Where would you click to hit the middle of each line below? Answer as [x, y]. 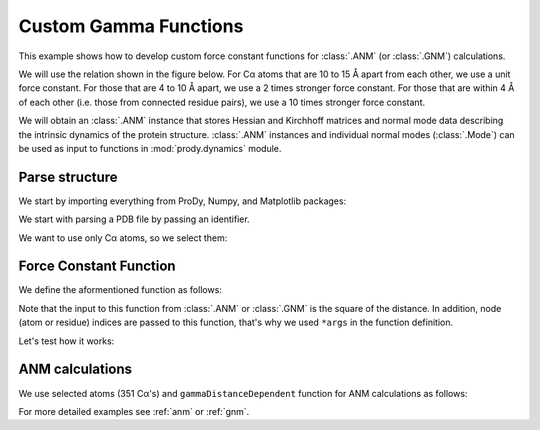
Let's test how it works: [66, 341]
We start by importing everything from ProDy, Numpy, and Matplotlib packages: [182, 201]
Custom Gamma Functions [131, 26]
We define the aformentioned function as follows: [120, 290]
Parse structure [68, 176]
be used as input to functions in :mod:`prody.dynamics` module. [150, 148]
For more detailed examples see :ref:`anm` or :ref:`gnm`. [134, 411]
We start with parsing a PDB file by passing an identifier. [134, 219]
